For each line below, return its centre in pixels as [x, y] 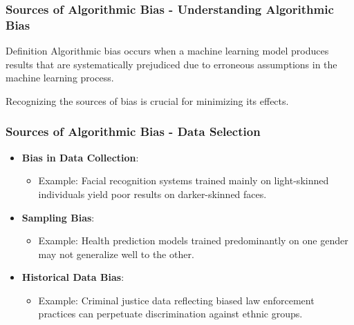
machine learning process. [60, 78]
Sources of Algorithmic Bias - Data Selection [133, 131]
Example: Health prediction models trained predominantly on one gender [193, 240]
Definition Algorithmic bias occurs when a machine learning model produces [167, 51]
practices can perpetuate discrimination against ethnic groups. [170, 314]
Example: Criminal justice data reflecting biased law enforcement [176, 300]
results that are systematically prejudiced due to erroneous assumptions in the [171, 64]
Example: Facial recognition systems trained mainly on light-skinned [184, 180]
